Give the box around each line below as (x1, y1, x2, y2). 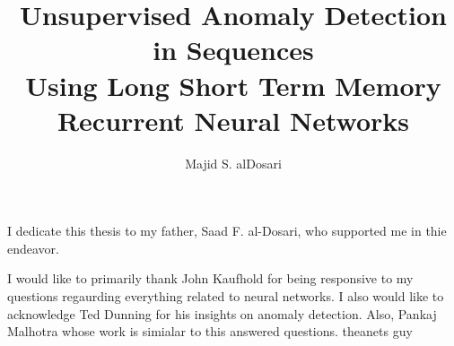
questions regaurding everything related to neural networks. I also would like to (7, 287, 444, 306)
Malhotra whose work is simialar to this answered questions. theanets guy (7, 322, 413, 341)
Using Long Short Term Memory (25, 66, 441, 103)
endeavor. (7, 238, 59, 257)
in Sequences (153, 31, 314, 68)
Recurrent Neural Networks (57, 101, 410, 138)
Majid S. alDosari (185, 153, 282, 172)
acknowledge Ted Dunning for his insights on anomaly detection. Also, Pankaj (7, 304, 437, 323)
